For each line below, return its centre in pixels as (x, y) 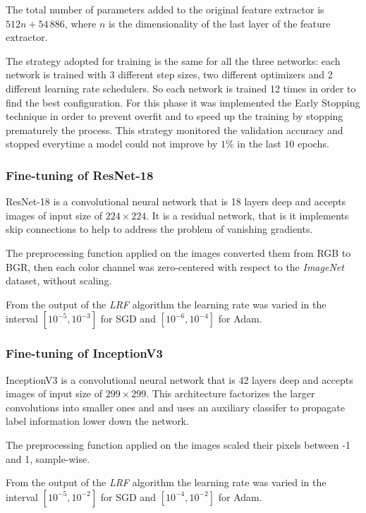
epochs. (313, 144)
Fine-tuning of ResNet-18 (80, 175)
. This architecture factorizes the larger (231, 393)
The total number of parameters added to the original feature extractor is (165, 9)
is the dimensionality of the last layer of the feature (219, 23)
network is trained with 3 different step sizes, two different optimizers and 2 (169, 74)
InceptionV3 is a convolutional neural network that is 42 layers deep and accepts (179, 379)
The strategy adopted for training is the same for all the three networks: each (173, 60)
